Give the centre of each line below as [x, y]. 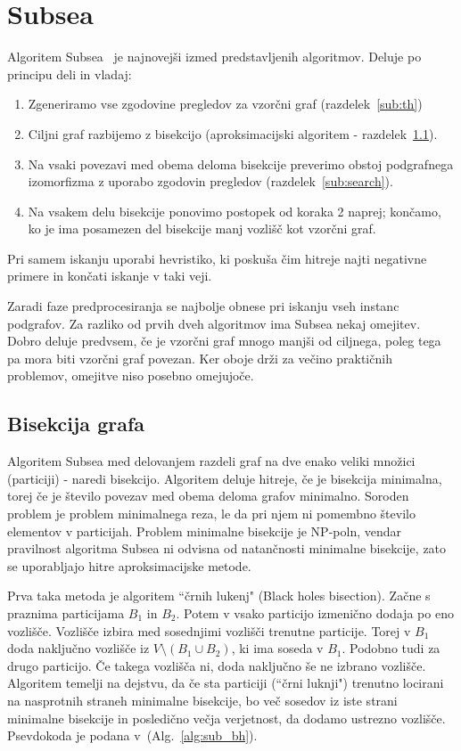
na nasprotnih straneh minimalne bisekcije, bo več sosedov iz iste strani [202, 700]
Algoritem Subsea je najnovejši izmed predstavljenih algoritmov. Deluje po [214, 57]
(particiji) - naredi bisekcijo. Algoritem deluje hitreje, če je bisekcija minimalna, [225, 478]
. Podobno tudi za [391, 648]
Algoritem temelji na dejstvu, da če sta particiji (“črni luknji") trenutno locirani [226, 683]
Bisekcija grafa [76, 424]
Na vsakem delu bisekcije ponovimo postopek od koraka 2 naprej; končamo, [235, 211]
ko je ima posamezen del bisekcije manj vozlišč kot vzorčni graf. [202, 229]
